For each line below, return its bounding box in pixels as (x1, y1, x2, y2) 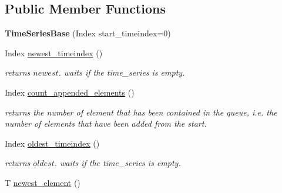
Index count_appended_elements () (5, 86, 135, 98)
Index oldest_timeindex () (5, 137, 100, 149)
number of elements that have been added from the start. (5, 117, 207, 130)
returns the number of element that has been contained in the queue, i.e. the (5, 106, 277, 118)
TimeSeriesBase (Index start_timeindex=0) (5, 27, 171, 39)
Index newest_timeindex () (5, 46, 103, 59)
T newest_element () (5, 176, 80, 188)
